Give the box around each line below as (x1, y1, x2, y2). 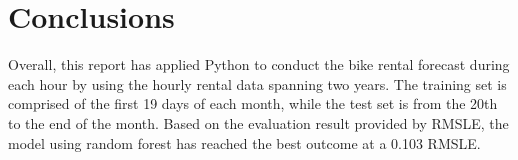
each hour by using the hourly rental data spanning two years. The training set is (8, 73, 507, 94)
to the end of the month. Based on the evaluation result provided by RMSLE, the (8, 112, 509, 133)
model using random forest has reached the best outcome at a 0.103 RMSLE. (8, 132, 481, 153)
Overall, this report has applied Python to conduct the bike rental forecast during (8, 54, 510, 75)
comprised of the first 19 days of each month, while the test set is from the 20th (8, 93, 498, 114)
